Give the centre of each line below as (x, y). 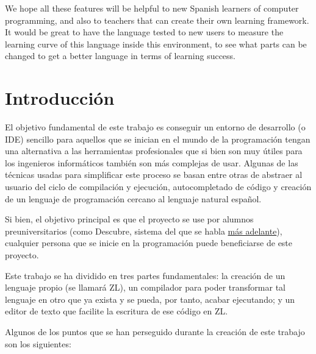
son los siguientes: (38, 343)
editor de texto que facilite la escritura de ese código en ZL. (117, 311)
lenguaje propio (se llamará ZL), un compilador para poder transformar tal (145, 287)
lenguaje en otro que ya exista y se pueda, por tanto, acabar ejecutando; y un (150, 299)
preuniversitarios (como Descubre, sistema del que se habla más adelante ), (144, 231)
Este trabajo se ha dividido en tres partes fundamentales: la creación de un (145, 275)
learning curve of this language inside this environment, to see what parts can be (156, 44)
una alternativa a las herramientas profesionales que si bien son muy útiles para (154, 151)
